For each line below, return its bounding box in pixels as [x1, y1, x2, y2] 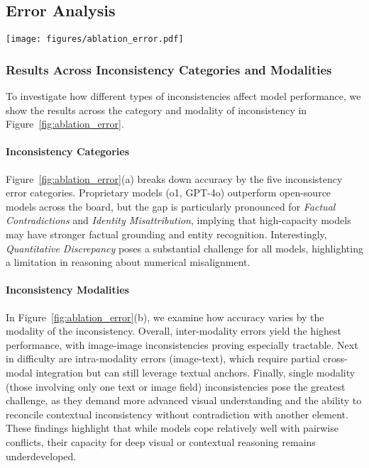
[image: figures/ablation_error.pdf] [6, 34, 184, 45]
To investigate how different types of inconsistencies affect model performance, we [6, 89, 361, 104]
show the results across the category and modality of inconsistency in [6, 102, 307, 117]
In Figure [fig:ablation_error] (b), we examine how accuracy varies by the [6, 309, 324, 324]
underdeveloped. [6, 448, 77, 463]
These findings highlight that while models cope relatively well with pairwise [6, 420, 338, 435]
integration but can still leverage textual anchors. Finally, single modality [35, 364, 356, 379]
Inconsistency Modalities [6, 282, 129, 297]
